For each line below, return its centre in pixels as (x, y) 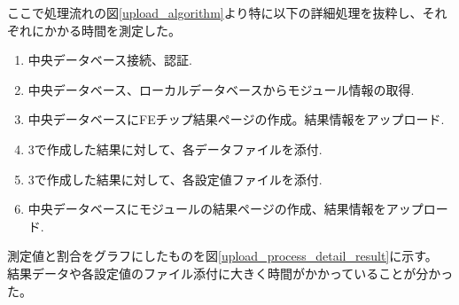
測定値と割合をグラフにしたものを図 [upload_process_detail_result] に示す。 (222, 256)
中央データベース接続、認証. (110, 60)
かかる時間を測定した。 (112, 30)
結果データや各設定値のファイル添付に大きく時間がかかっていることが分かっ (230, 273)
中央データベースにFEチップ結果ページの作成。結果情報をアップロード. (236, 119)
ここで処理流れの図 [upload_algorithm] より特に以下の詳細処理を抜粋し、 (215, 12)
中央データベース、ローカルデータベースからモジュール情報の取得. (221, 89)
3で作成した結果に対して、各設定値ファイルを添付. (175, 179)
